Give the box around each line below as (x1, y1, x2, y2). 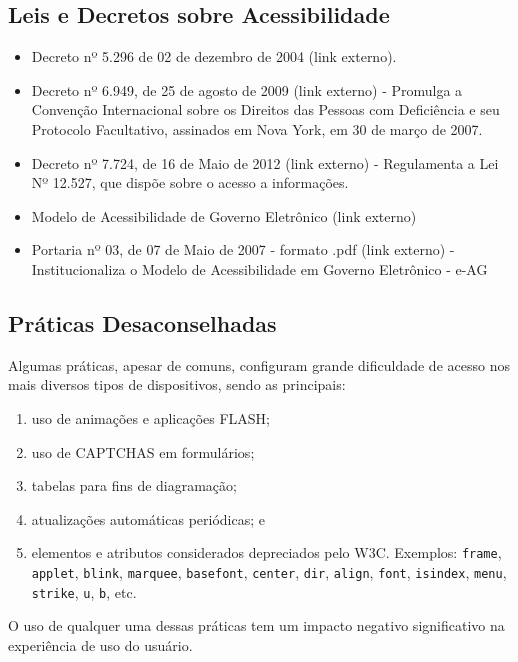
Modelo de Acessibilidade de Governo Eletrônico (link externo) (31, 205, 417, 226)
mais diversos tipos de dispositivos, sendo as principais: (8, 374, 346, 395)
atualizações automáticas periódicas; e (31, 508, 265, 529)
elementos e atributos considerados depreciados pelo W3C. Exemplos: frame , (31, 542, 502, 563)
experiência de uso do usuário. (8, 634, 193, 655)
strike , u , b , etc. (31, 581, 137, 602)
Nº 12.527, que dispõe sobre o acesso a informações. (31, 172, 349, 193)
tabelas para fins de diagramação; (31, 475, 237, 496)
